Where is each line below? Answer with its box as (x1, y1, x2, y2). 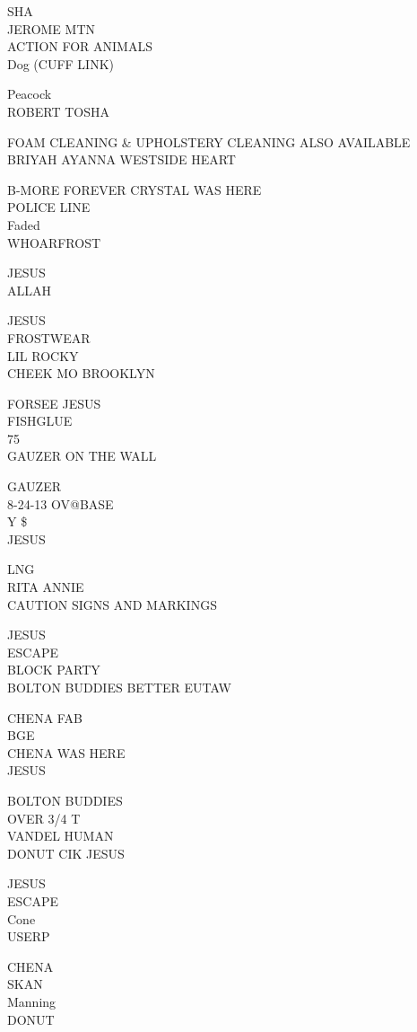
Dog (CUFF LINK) (7, 54, 114, 73)
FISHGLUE (7, 411, 73, 430)
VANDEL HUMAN (7, 826, 114, 845)
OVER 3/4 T (7, 808, 81, 827)
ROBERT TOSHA (7, 101, 109, 120)
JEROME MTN (7, 19, 96, 38)
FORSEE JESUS (7, 393, 101, 412)
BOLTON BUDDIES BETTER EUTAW (7, 678, 231, 696)
